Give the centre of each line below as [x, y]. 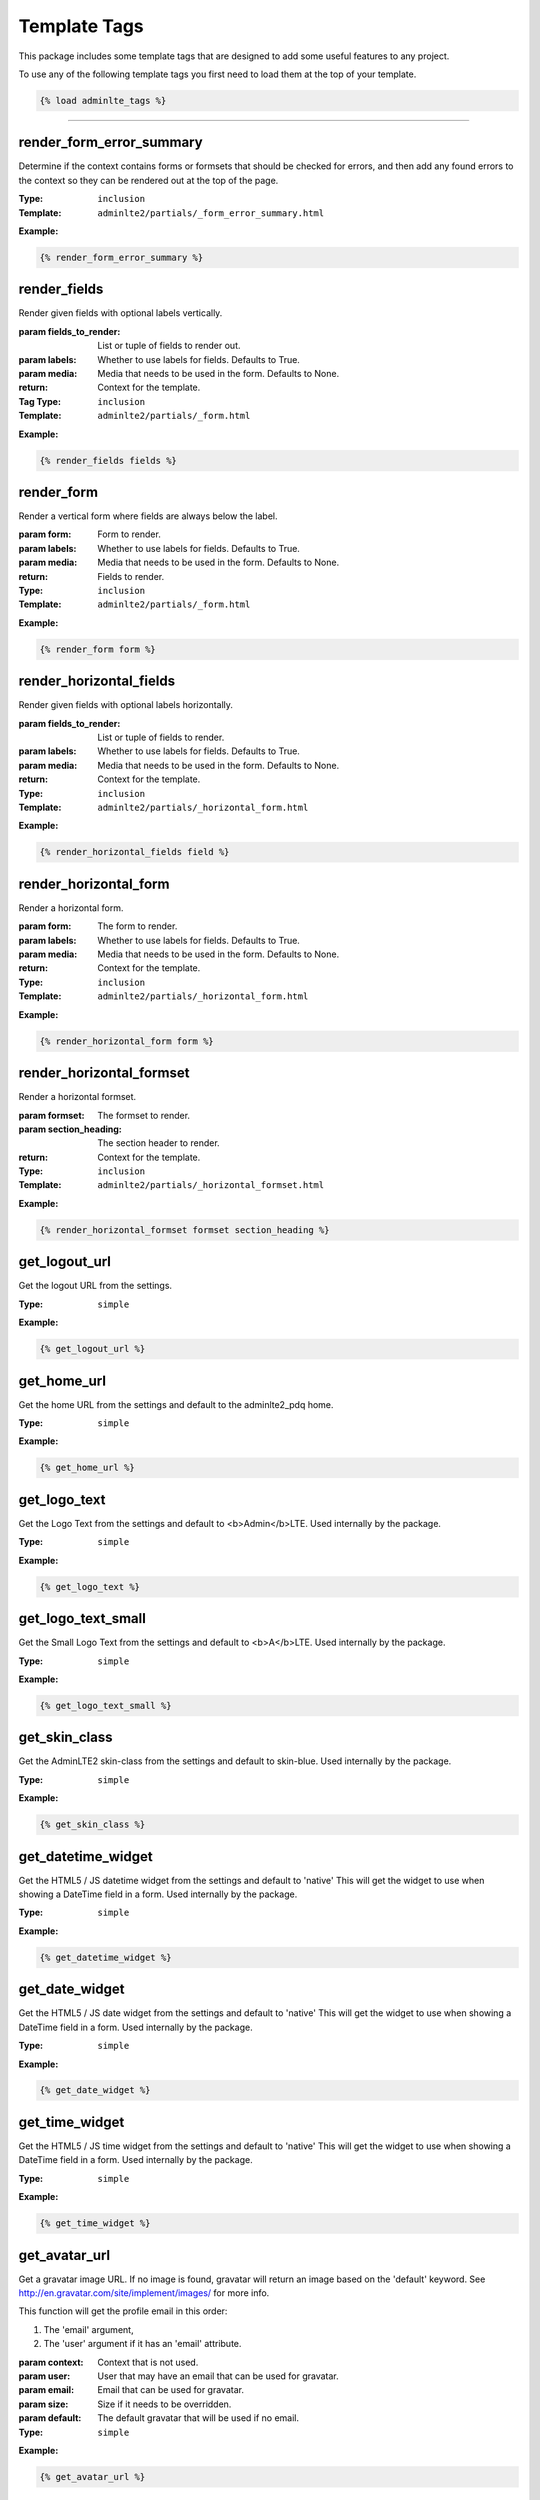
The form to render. [137, 926]
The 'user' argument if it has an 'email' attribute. [142, 2344]
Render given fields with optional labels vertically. [120, 313]
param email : [46, 2390]
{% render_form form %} [98, 649]
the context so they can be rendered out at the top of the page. [148, 180]
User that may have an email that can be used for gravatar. [218, 2376]
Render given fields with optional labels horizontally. [126, 705]
